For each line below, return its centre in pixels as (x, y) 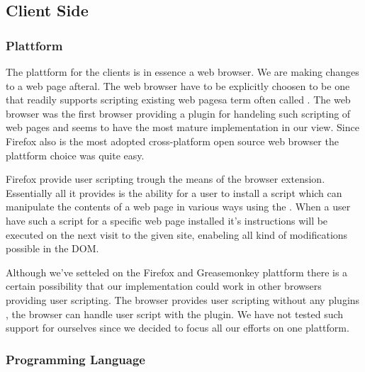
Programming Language (75, 359)
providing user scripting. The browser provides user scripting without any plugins (183, 299)
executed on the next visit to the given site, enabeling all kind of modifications (177, 234)
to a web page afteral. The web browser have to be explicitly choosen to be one (178, 85)
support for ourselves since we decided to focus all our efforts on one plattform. (178, 328)
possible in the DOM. (52, 248)
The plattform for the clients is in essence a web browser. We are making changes (182, 72)
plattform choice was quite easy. (75, 155)
